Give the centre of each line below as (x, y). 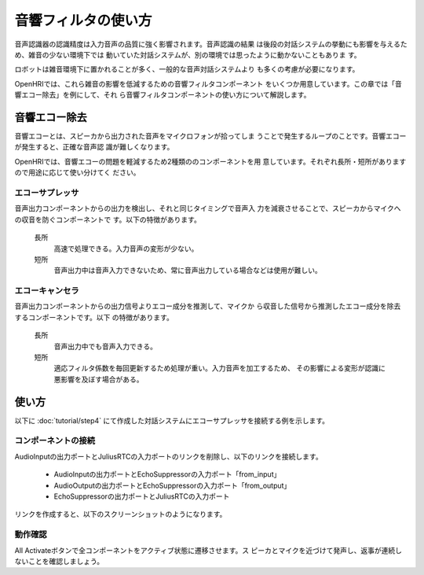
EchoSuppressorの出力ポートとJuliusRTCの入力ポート (142, 496)
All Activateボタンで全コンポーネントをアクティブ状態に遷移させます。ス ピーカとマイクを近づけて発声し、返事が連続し (208, 550)
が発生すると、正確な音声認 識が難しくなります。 (94, 147)
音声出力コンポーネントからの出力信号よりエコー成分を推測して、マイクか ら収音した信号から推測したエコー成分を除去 (208, 306)
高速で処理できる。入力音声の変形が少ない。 (126, 249)
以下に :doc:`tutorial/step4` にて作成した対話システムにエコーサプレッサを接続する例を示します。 (172, 420)
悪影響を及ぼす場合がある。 (99, 379)
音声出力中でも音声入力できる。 (105, 346)
